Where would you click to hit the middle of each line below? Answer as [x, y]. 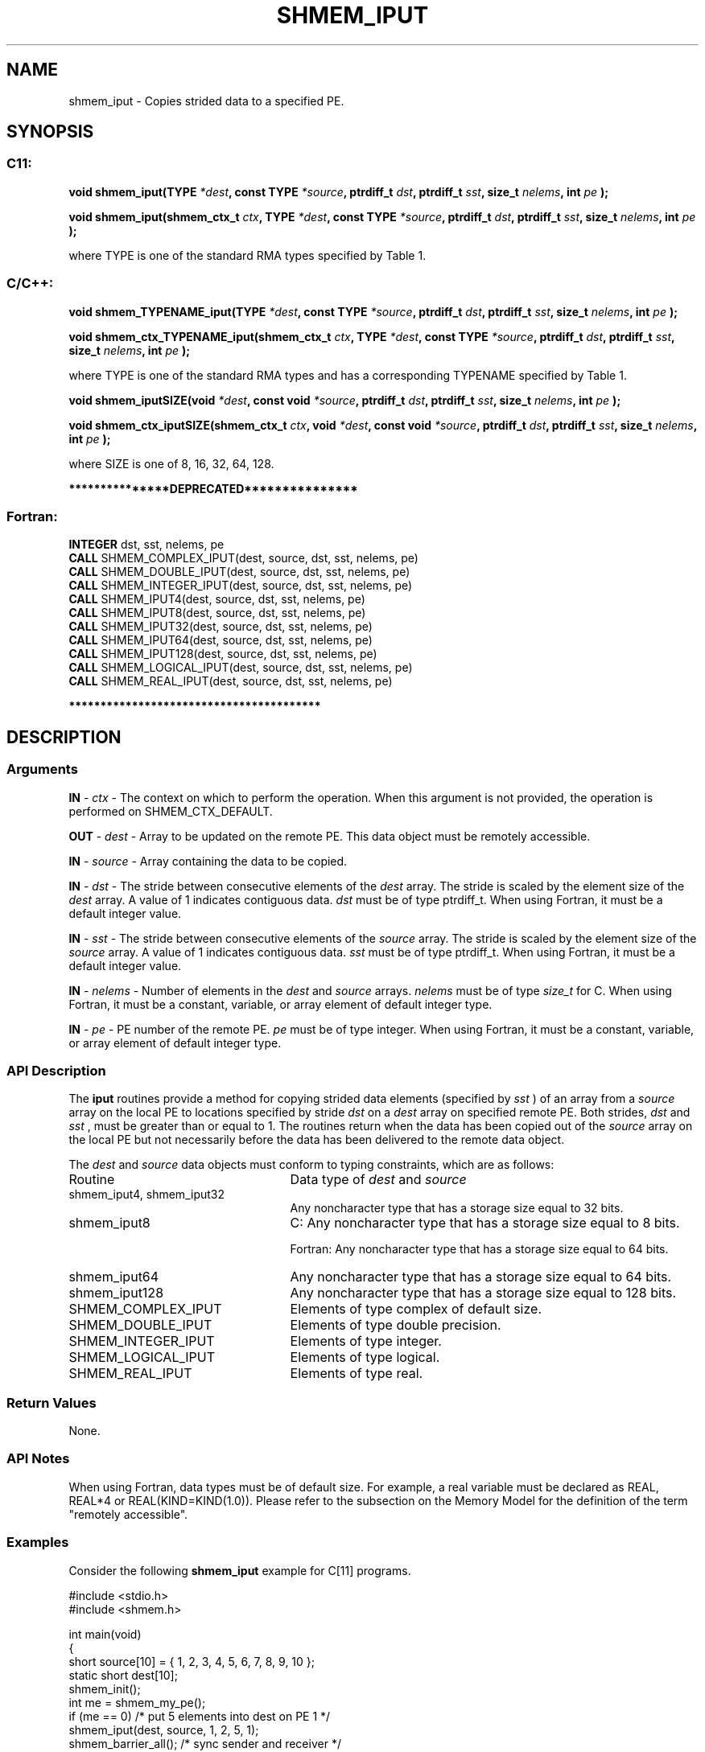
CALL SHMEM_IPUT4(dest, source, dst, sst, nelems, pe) [217, 599]
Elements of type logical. [365, 1357]
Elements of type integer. [366, 1341]
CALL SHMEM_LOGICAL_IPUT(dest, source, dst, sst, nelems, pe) [241, 668]
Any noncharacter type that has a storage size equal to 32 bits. [457, 1208]
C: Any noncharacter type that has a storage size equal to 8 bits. [485, 1223]
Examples [38, 1542]
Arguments [42, 769]
